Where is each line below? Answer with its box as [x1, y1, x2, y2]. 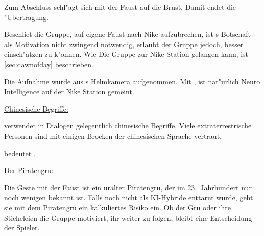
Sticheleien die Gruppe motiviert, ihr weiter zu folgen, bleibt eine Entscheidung [4, 212, 252, 223]
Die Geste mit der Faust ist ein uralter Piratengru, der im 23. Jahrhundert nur [4, 182, 252, 192]
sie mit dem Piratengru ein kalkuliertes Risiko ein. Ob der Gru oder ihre [4, 202, 231, 212]
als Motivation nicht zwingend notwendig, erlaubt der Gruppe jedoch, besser [4, 38, 244, 49]
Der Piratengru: [4, 165, 54, 176]
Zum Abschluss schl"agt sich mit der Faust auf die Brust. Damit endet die [4, 2, 236, 12]
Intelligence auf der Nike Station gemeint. [4, 86, 134, 97]
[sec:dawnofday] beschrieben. [4, 58, 93, 69]
